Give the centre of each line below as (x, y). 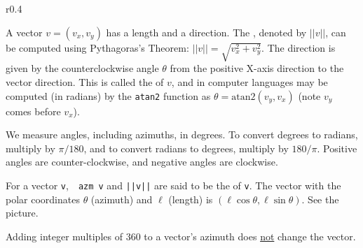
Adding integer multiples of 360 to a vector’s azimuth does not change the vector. (181, 236)
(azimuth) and (122, 199)
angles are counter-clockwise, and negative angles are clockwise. (142, 162)
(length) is (191, 199)
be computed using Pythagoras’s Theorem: (97, 47)
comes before (33, 111)
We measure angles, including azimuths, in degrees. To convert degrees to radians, (182, 134)
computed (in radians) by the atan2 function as (108, 95)
